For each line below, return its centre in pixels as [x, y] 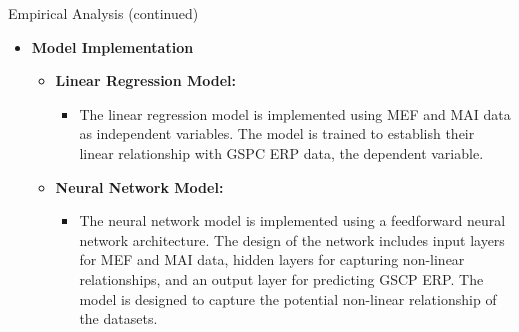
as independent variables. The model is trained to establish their [277, 133]
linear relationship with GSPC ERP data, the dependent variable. [281, 152]
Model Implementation [112, 46]
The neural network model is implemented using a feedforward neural [292, 220]
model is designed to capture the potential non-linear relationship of [288, 298]
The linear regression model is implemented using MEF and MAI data [295, 113]
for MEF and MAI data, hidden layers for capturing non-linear [272, 259]
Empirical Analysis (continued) [103, 13]
